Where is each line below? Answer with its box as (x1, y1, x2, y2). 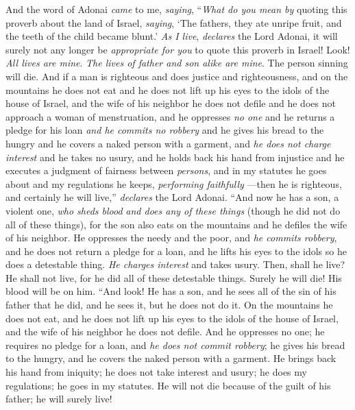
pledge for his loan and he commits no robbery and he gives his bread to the (5, 123, 324, 137)
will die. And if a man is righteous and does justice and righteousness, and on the (5, 69, 348, 83)
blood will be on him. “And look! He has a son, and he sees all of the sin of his (5, 284, 336, 298)
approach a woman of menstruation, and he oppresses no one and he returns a (5, 109, 335, 123)
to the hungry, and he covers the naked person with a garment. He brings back (5, 351, 336, 365)
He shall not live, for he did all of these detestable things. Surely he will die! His (5, 270, 342, 285)
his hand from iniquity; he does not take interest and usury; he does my (5, 365, 307, 379)
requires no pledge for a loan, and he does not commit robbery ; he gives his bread (5, 337, 345, 352)
